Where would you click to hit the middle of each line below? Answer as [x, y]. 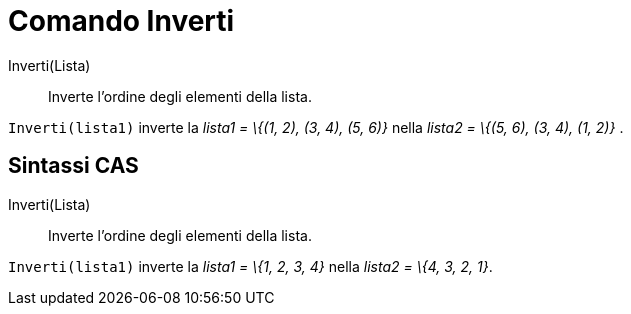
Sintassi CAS [73, 166]
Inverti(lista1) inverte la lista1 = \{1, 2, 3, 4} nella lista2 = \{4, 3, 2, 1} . [250, 266]
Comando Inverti [121, 21]
